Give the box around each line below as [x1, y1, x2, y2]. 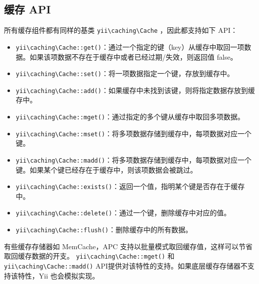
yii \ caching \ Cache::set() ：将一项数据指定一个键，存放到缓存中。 [15, 68, 234, 79]
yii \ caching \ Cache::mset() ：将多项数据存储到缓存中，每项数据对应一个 [15, 128, 252, 138]
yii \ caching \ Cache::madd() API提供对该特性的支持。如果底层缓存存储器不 [4, 260, 248, 271]
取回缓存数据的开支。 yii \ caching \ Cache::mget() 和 [4, 251, 175, 261]
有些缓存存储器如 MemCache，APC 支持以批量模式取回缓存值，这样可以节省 [4, 241, 253, 251]
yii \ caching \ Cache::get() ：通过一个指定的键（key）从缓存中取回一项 [15, 41, 245, 52]
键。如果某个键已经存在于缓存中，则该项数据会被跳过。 [15, 164, 197, 175]
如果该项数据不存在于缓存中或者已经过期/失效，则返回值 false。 [29, 51, 238, 62]
